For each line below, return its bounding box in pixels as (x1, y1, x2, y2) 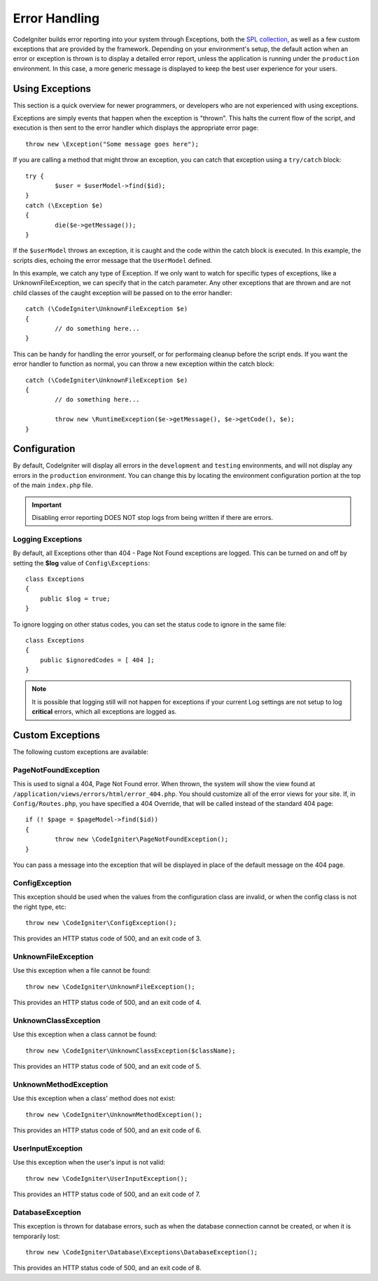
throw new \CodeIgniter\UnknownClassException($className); (25, 1046, 236, 1055)
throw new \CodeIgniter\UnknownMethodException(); (25, 1111, 203, 1118)
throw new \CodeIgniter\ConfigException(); (25, 919, 177, 926)
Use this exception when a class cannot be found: (13, 1030, 157, 1039)
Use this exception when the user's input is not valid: (13, 1158, 166, 1167)
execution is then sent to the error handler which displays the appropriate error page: (13, 123, 259, 132)
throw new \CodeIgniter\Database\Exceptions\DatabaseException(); (25, 1248, 258, 1256)
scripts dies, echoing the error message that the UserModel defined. (13, 256, 213, 264)
